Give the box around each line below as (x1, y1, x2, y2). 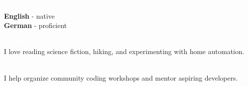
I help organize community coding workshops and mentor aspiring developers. (4, 72, 238, 83)
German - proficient (4, 20, 67, 30)
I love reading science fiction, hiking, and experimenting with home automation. (4, 46, 245, 57)
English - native (4, 10, 55, 21)
